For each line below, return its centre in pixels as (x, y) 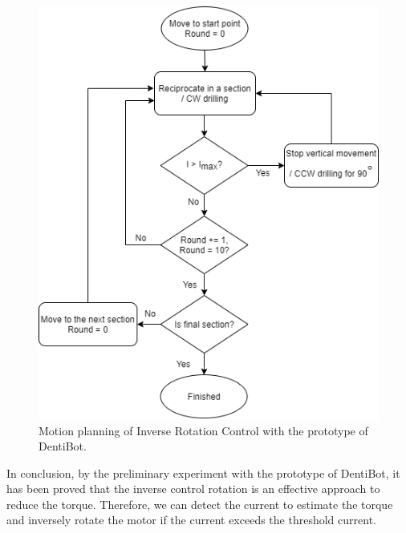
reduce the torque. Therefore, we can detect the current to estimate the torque (200, 504)
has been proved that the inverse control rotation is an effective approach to (193, 489)
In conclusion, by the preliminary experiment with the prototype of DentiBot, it (203, 472)
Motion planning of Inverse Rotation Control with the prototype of (203, 430)
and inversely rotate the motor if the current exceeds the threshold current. (191, 520)
